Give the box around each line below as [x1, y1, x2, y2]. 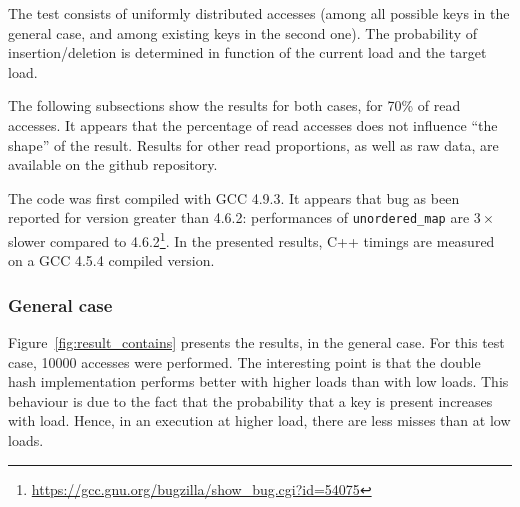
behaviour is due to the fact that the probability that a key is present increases [8, 390, 493, 411]
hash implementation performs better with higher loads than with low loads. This [8, 371, 509, 392]
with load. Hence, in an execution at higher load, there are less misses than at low [8, 410, 511, 431]
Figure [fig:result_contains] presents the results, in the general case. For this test [8, 332, 505, 353]
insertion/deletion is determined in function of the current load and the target [8, 42, 487, 63]
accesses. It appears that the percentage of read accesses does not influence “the [8, 114, 498, 135]
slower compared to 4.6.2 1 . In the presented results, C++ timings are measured [8, 228, 495, 251]
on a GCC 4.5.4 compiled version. [8, 250, 215, 271]
